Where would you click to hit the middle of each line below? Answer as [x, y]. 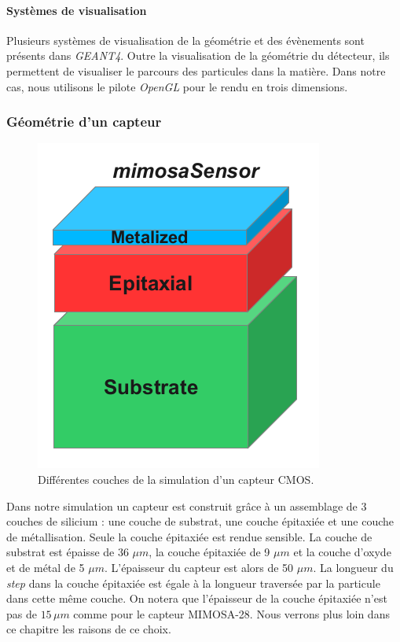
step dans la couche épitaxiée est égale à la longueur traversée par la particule [193, 583]
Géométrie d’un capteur [84, 122]
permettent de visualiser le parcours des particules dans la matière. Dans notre [196, 70]
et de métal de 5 [46, 567]
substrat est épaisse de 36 [68, 552]
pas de [22, 613]
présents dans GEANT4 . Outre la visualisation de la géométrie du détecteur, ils [198, 55]
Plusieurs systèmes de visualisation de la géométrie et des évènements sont [185, 40]
